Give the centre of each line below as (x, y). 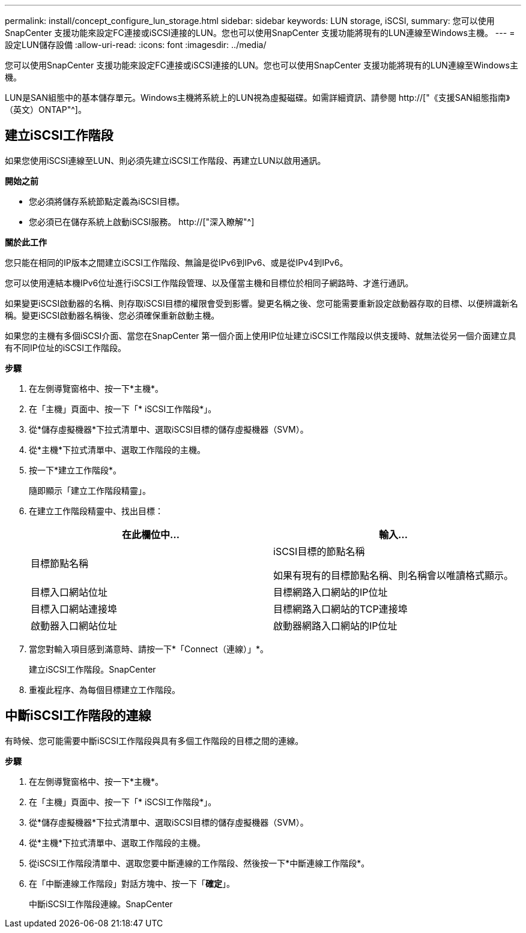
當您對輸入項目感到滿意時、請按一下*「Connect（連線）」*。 (149, 649)
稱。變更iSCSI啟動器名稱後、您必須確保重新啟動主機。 (112, 315)
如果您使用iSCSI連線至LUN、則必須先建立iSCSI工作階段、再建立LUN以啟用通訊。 (165, 160)
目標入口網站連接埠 (74, 609)
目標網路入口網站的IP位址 (331, 592)
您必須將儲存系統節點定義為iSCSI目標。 (107, 201)
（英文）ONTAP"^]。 (46, 109)
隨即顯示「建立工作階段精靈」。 (90, 490)
